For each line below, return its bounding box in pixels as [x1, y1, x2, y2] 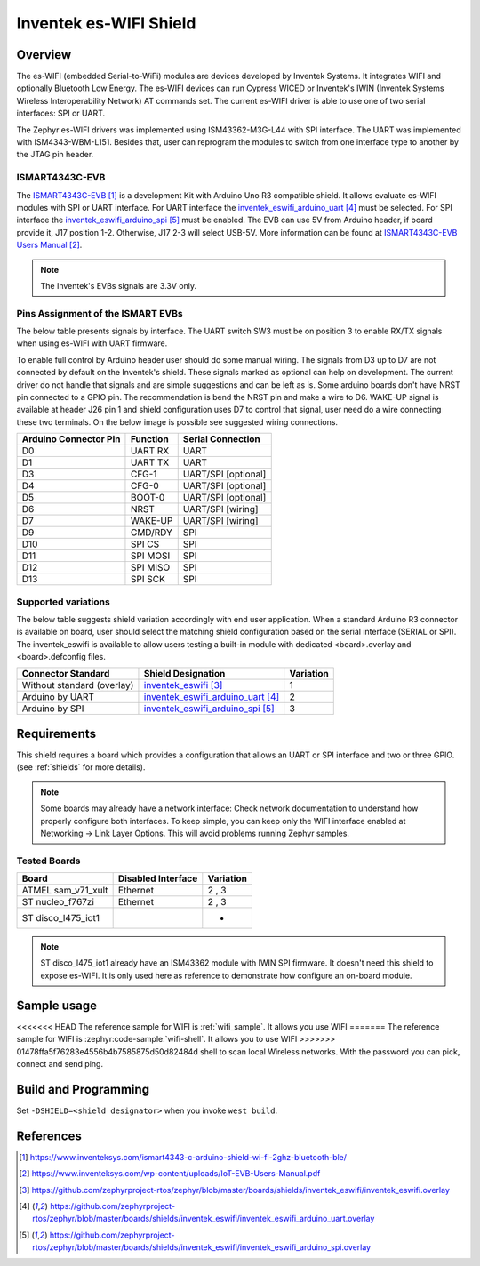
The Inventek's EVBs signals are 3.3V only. [40, 280, 197, 291]
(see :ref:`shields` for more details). [16, 762, 146, 773]
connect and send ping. [16, 1058, 104, 1069]
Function [130, 433, 169, 445]
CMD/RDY [130, 526, 173, 539]
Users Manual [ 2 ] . [16, 240, 83, 251]
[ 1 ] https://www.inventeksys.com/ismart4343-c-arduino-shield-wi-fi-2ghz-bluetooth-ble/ [19, 1151, 347, 1162]
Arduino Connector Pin [21, 433, 121, 445]
